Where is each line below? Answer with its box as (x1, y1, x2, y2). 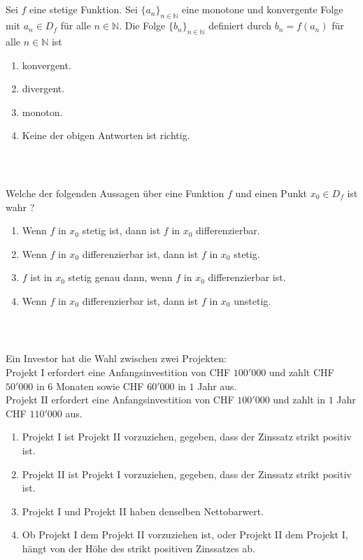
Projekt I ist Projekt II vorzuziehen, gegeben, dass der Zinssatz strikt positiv (22, 429, 352, 444)
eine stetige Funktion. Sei (29, 2, 138, 17)
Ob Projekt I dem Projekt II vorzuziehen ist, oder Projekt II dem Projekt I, (22, 527, 348, 542)
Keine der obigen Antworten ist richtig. (22, 128, 190, 143)
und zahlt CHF (269, 365, 334, 380)
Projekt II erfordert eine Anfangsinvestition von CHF (6, 392, 234, 407)
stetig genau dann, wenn (68, 270, 173, 285)
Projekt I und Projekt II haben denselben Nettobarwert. (22, 503, 264, 518)
